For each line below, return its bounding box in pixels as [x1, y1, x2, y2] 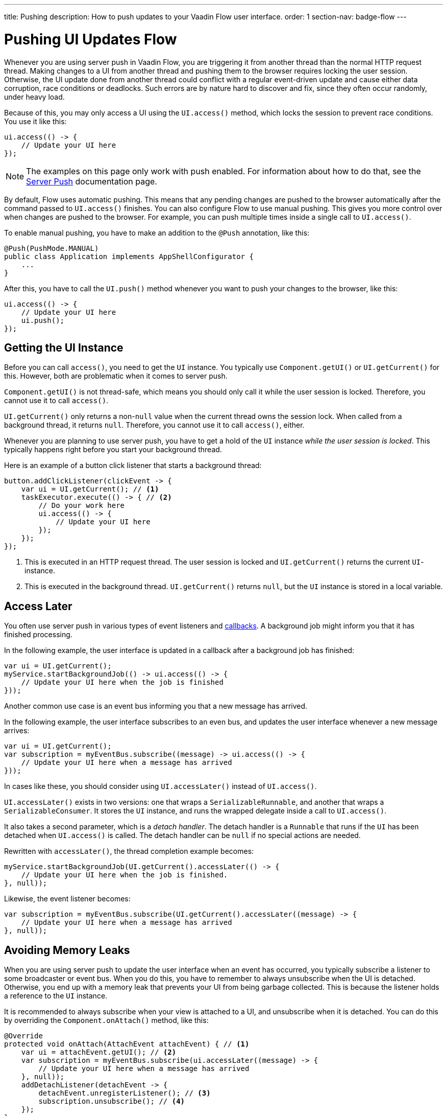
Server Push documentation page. [26, 176, 157, 187]
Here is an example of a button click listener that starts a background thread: [4, 461, 262, 470]
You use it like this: [4, 117, 67, 126]
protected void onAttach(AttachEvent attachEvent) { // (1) [4, 1040, 250, 1049]
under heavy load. [4, 92, 65, 101]
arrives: [4, 726, 30, 735]
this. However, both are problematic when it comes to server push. [4, 371, 228, 381]
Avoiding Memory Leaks [4, 943, 130, 957]
